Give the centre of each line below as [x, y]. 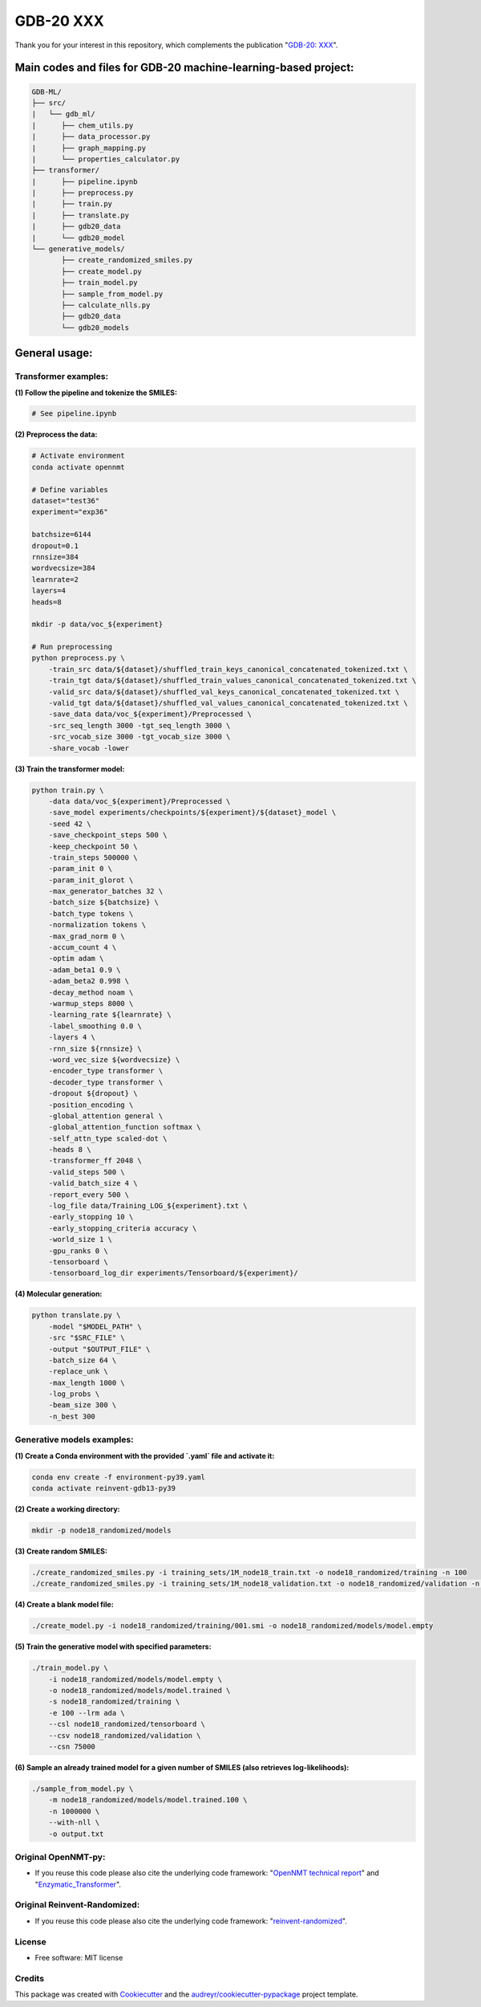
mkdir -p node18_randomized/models [101, 1530]
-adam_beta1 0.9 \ [85, 970]
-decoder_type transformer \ [106, 1082]
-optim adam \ [76, 959]
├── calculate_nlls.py [106, 305]
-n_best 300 [72, 1416]
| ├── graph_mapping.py [89, 148]
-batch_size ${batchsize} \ [104, 902]
